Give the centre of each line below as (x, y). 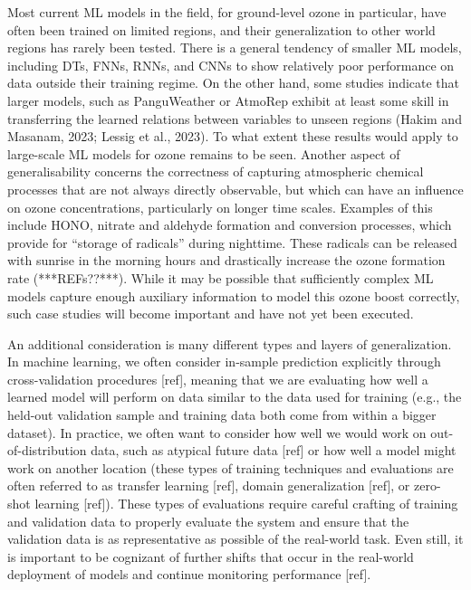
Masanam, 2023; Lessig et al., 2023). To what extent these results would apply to (233, 136)
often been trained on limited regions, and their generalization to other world (221, 29)
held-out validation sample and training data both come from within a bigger (222, 415)
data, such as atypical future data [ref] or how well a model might (274, 450)
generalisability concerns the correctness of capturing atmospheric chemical (216, 171)
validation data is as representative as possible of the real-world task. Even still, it (235, 539)
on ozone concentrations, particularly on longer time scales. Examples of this (220, 207)
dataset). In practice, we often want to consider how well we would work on (217, 432)
